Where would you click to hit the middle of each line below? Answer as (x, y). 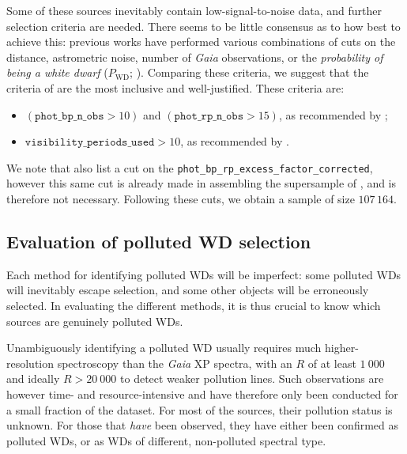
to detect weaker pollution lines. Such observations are (252, 378)
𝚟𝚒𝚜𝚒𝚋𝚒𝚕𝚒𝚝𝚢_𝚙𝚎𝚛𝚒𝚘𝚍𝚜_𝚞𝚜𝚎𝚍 (90, 143)
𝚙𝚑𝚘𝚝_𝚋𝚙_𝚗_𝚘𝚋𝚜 (70, 116)
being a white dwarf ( (57, 72)
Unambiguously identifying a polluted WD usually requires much (164, 348)
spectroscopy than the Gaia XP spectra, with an (175, 363)
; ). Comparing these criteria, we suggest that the (249, 72)
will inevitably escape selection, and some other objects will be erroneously (188, 290)
